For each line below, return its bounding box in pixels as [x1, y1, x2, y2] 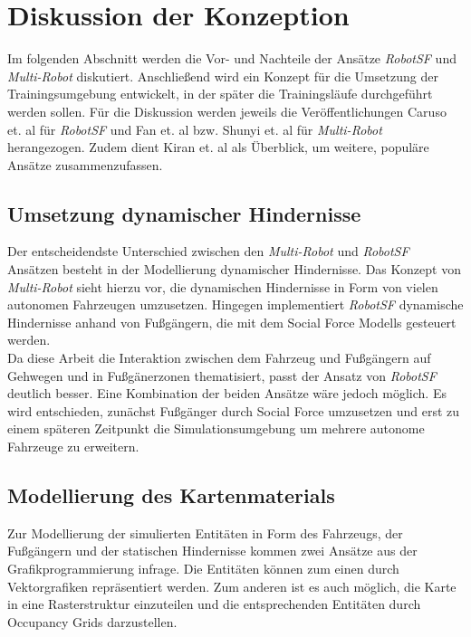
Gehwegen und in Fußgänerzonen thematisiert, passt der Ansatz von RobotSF [7, 366, 437, 385]
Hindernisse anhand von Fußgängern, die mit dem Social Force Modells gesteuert [7, 312, 457, 331]
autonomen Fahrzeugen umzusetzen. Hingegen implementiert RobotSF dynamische [7, 295, 464, 314]
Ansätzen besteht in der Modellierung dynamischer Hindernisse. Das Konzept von [7, 260, 461, 279]
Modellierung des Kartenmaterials [7, 481, 335, 509]
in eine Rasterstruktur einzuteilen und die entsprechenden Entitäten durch [7, 594, 421, 613]
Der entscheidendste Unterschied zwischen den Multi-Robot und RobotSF [7, 242, 409, 261]
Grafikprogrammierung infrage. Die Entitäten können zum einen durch [7, 559, 399, 577]
